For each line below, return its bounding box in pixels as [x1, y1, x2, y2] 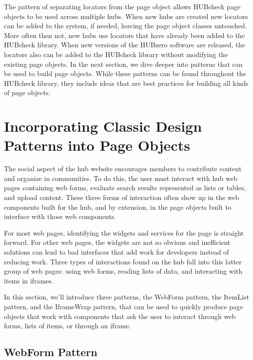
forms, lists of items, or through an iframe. [4, 320, 131, 331]
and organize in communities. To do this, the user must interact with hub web [4, 173, 237, 183]
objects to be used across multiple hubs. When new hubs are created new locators [4, 11, 248, 21]
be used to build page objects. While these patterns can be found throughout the [4, 68, 246, 79]
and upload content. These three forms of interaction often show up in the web [4, 192, 239, 202]
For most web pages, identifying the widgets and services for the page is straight [4, 227, 244, 238]
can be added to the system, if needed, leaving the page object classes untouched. [4, 20, 247, 31]
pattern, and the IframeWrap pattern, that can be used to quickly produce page [4, 301, 243, 311]
